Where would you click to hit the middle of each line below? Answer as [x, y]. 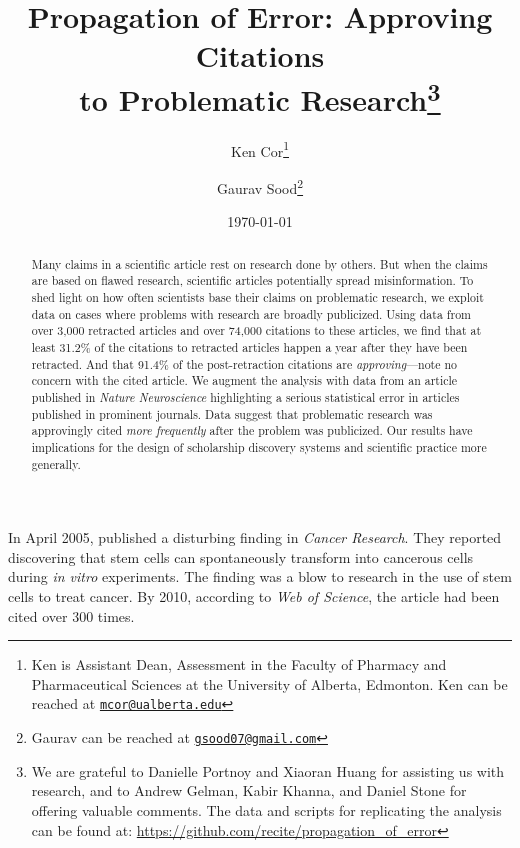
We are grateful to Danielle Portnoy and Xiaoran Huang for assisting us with [268, 770]
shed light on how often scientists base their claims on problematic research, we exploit [257, 297]
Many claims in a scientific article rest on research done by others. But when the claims [259, 263]
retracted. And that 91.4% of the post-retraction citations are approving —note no [244, 363]
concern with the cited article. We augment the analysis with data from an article [244, 380]
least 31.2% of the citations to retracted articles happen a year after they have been [249, 347]
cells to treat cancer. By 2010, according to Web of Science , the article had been [254, 596]
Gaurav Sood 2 [260, 186]
